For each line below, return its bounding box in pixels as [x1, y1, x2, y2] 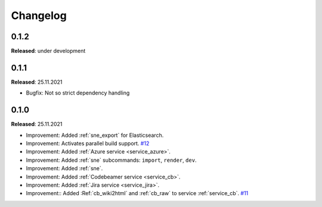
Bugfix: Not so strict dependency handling [26, 89, 130, 96]
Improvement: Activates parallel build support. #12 [26, 140, 150, 147]
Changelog [11, 9, 67, 22]
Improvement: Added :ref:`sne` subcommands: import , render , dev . [26, 156, 197, 164]
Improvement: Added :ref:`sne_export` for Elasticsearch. [26, 131, 164, 139]
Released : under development [11, 48, 86, 55]
